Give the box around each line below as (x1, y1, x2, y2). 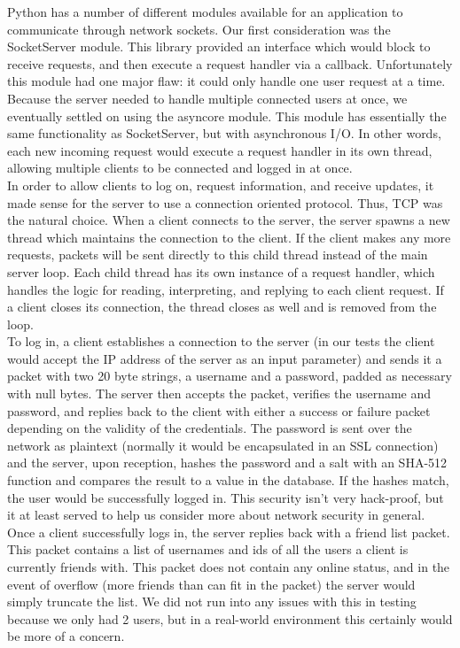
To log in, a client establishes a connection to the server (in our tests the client (7, 332, 435, 351)
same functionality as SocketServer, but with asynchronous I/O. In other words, (7, 124, 441, 143)
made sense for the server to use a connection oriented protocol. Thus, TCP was (7, 193, 443, 212)
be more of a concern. (7, 627, 125, 645)
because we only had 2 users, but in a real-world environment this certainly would (7, 609, 453, 628)
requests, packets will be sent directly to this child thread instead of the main (7, 245, 428, 264)
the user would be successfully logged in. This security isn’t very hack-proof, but (7, 488, 444, 506)
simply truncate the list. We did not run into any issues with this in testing (7, 592, 417, 611)
